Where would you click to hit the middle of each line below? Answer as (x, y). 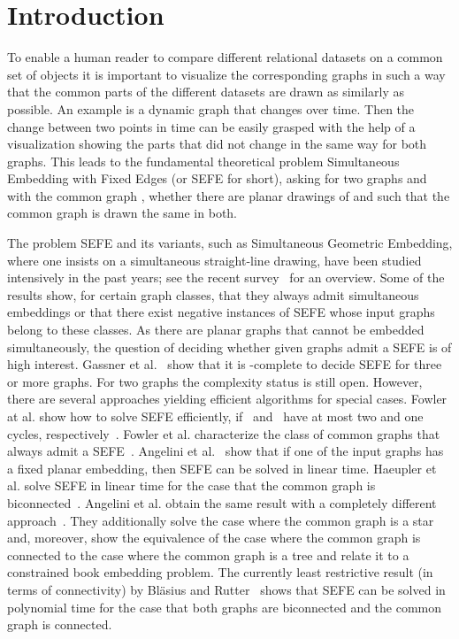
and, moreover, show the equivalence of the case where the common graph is (214, 538)
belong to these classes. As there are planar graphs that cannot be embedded (216, 330)
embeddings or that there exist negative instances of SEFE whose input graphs (221, 312)
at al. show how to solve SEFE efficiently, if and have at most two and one (215, 416)
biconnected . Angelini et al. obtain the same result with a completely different (222, 502)
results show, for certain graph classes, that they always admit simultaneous (213, 294)
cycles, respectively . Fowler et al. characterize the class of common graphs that (224, 433)
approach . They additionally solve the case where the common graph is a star (221, 520)
